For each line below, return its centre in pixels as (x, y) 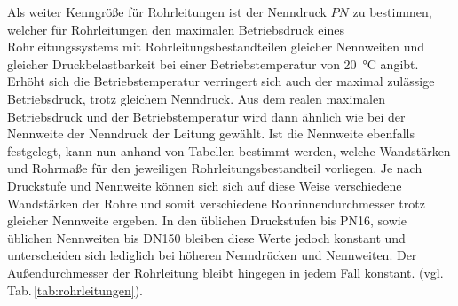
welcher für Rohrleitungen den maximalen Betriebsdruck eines (176, 29)
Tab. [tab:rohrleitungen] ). (75, 290)
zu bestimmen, (392, 12)
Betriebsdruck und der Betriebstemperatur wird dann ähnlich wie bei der (206, 116)
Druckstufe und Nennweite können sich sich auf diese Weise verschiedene (205, 185)
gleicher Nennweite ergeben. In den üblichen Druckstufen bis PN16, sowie (207, 220)
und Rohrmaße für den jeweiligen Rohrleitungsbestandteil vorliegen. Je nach (215, 168)
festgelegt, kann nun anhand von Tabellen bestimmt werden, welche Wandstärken (229, 150)
